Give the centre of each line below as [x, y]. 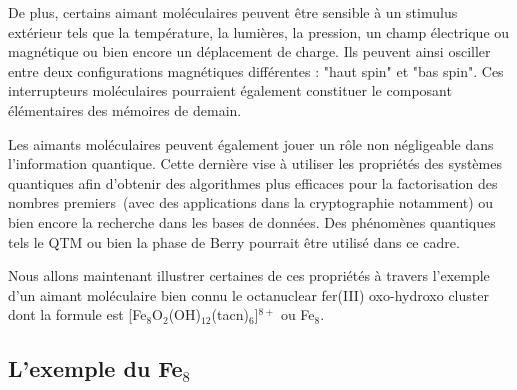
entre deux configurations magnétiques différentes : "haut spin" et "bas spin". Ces [256, 70]
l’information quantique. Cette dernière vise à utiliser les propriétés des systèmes [255, 163]
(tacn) [230, 314]
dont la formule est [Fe [77, 314]
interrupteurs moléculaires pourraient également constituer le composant [230, 90]
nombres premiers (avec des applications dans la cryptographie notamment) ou [251, 202]
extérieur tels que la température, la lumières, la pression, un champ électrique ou [259, 31]
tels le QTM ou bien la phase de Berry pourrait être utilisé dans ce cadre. [234, 241]
